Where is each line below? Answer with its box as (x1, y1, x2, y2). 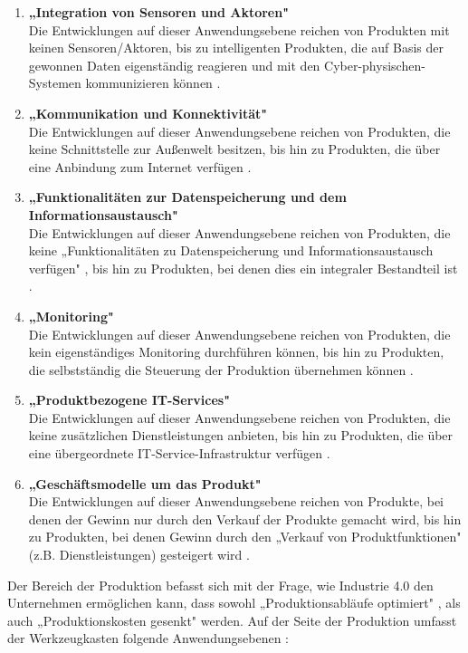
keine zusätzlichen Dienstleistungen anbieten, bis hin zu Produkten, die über (28, 426, 454, 445)
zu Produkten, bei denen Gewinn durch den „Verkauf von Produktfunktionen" (28, 527, 462, 546)
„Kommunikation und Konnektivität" (28, 103, 268, 122)
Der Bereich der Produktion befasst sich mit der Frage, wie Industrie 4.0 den (7, 575, 434, 594)
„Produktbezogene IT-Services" (28, 390, 230, 409)
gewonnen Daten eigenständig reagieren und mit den (28, 55, 320, 74)
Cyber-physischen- (324, 55, 425, 74)
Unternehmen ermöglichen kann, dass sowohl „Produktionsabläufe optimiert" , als (7, 593, 461, 612)
